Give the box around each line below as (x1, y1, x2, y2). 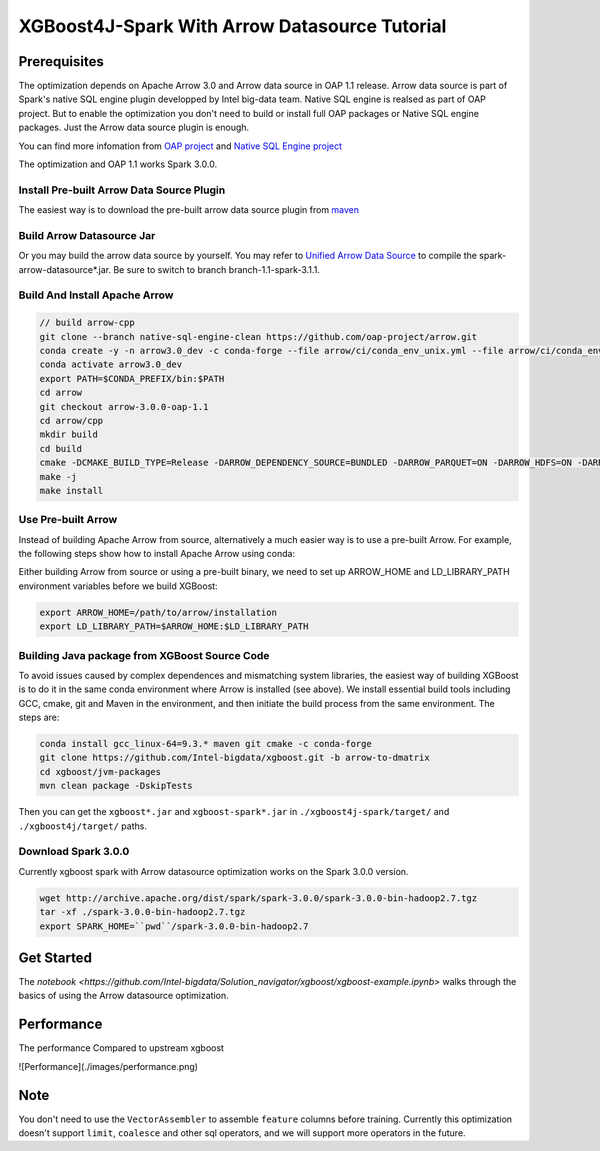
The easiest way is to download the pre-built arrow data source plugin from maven (18, 204, 360, 216)
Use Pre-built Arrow (18, 513, 118, 527)
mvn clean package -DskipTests (39, 780, 194, 792)
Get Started (18, 949, 92, 966)
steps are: (18, 711, 60, 724)
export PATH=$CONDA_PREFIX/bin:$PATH (39, 373, 225, 384)
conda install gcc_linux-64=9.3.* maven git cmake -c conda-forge (39, 738, 372, 750)
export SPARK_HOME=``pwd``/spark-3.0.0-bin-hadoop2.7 (39, 920, 309, 932)
